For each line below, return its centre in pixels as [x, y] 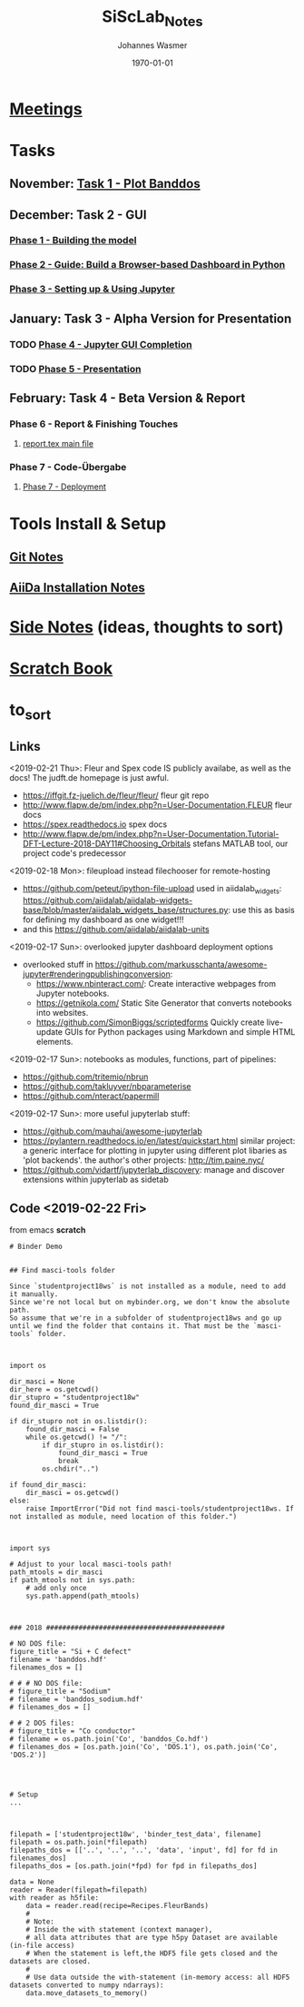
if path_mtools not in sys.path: [73, 1580]
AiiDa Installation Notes [77, 588]
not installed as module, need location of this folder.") [123, 1517]
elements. [54, 1042]
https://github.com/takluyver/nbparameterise [107, 1087]
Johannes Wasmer [152, 45]
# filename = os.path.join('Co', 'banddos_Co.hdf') [109, 1739]
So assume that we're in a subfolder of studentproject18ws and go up [146, 1318]
